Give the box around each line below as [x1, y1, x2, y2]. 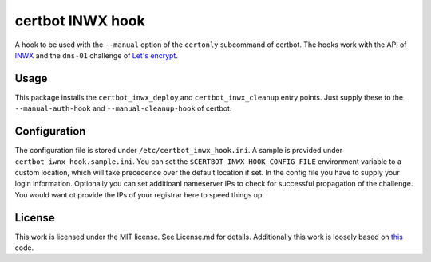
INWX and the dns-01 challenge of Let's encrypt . [14, 50, 179, 60]
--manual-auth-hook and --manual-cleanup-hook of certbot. [14, 104, 232, 113]
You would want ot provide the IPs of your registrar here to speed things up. [14, 190, 265, 199]
